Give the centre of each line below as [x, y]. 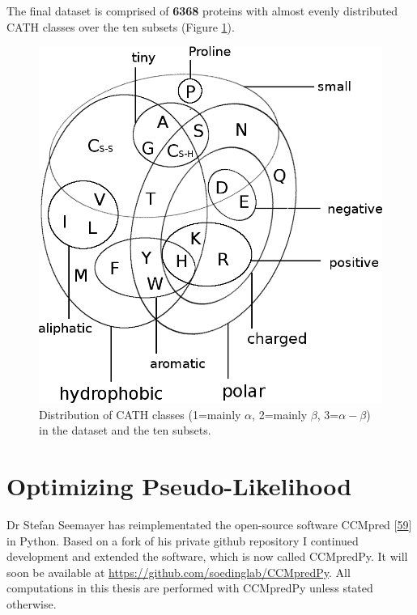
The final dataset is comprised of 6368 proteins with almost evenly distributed [202, 11]
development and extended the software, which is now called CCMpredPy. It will [207, 556]
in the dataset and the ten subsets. [125, 430]
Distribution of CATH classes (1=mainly [140, 414]
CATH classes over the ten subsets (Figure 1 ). [121, 26]
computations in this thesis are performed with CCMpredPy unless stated [190, 588]
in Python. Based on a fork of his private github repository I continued [183, 540]
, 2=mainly [280, 414]
